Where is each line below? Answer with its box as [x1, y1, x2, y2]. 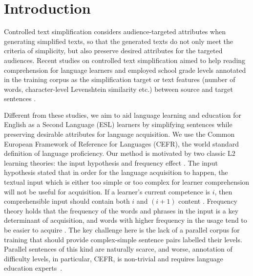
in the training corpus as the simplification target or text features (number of [4, 74, 235, 85]
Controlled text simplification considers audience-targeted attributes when [4, 26, 226, 37]
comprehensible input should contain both [4, 196, 130, 206]
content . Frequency [178, 196, 238, 206]
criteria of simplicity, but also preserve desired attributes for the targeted [4, 45, 223, 56]
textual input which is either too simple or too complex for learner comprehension [4, 177, 250, 187]
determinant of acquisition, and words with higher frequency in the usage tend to [4, 215, 247, 225]
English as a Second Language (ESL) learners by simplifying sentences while [4, 119, 232, 129]
